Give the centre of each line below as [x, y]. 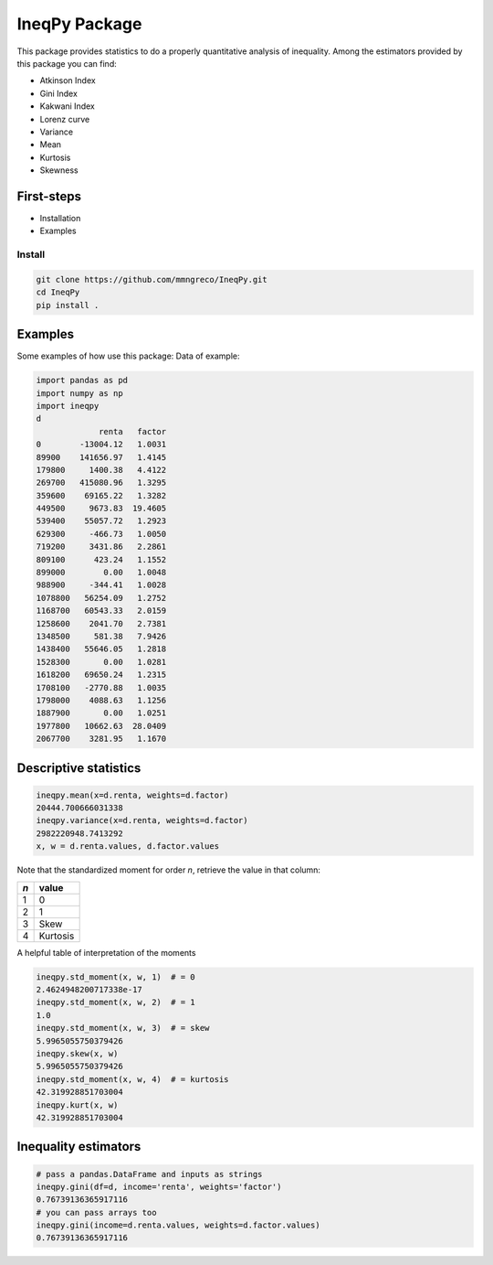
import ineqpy [68, 406]
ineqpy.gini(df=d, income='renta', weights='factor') [159, 1186]
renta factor [133, 431]
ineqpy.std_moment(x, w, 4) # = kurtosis [132, 1079]
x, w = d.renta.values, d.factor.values [127, 847]
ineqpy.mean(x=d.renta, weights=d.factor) [132, 795]
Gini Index [58, 93]
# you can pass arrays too [96, 1212]
